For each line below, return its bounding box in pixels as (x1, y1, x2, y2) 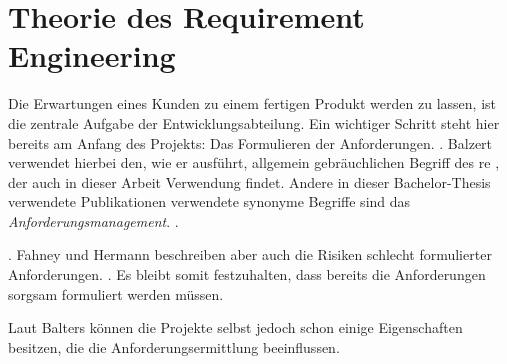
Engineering (8, 35, 176, 76)
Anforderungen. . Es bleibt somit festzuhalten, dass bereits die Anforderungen (8, 264, 486, 285)
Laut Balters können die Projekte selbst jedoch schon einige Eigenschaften (8, 317, 463, 338)
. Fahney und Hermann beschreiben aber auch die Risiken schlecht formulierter (8, 244, 492, 265)
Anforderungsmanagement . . (8, 210, 179, 231)
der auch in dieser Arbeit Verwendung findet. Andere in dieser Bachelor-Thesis (8, 171, 491, 192)
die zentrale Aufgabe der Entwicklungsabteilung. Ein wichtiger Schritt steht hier (8, 112, 500, 133)
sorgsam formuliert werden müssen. (8, 283, 224, 304)
